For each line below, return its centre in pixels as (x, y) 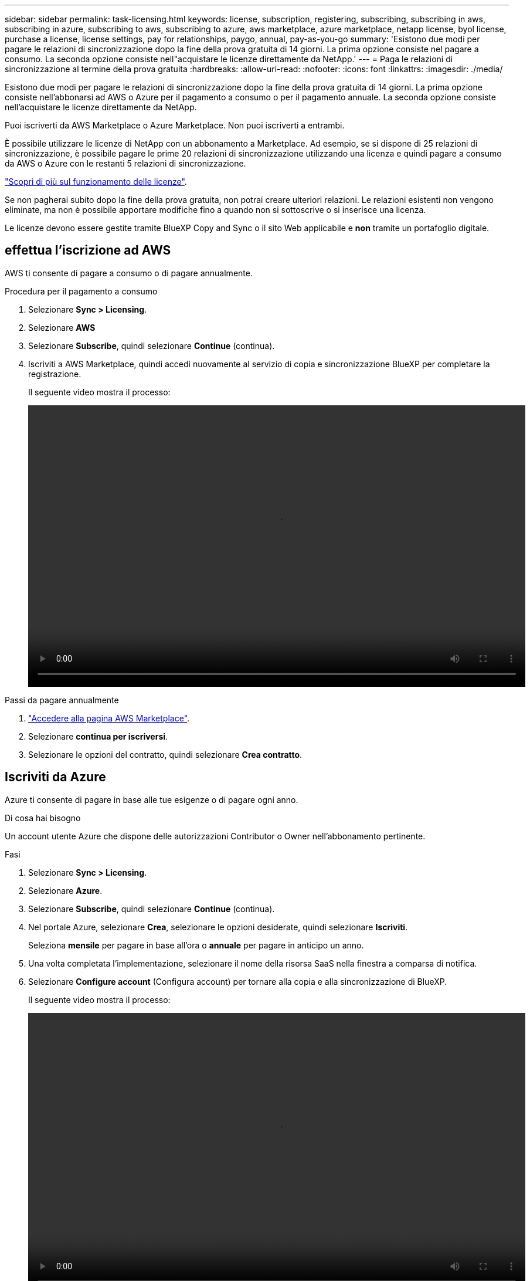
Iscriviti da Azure (55, 777)
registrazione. (55, 374)
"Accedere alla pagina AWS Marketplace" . (109, 718)
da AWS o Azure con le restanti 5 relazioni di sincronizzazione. (125, 163)
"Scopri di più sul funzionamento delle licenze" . (96, 182)
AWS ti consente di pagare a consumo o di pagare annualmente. (129, 273)
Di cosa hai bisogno (43, 818)
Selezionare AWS (62, 327)
